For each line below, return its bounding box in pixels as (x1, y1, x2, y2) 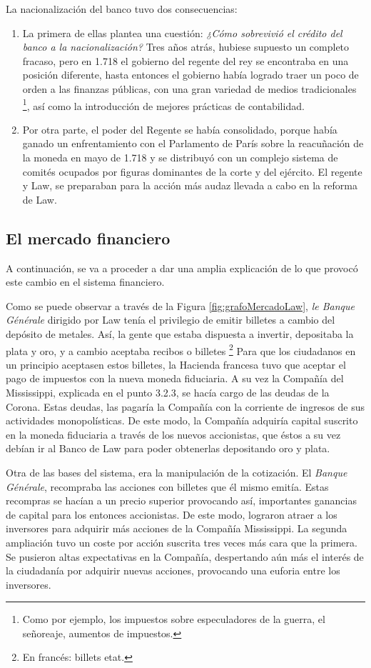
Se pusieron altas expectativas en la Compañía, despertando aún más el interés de (6, 549, 364, 564)
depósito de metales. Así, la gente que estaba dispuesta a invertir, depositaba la (6, 326, 354, 341)
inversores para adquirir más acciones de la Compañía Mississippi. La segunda (6, 521, 347, 536)
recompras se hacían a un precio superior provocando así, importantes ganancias (6, 493, 357, 508)
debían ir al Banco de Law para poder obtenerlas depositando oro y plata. (6, 441, 330, 456)
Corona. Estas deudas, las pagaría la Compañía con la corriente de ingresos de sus (6, 399, 365, 414)
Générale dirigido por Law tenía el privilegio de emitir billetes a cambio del (6, 312, 335, 327)
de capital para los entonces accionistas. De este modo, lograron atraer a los (6, 507, 337, 522)
